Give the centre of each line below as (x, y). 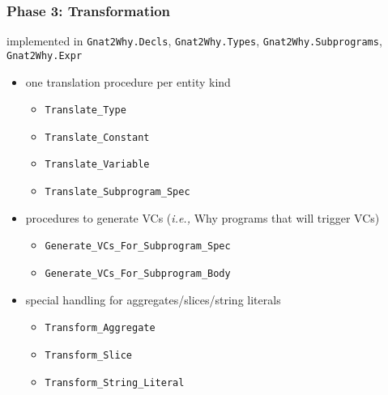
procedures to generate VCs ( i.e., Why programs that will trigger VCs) (203, 217)
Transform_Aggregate (100, 328)
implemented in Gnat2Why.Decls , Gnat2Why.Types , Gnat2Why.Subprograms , (194, 41)
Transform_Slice (88, 355)
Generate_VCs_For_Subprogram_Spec (138, 246)
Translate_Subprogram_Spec (117, 192)
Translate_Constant (97, 137)
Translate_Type (85, 110)
